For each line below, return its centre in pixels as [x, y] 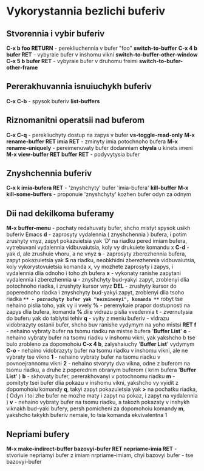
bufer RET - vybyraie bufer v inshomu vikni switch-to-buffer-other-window [102, 55]
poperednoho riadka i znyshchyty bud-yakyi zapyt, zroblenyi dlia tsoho [95, 293]
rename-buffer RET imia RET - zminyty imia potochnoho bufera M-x [92, 141]
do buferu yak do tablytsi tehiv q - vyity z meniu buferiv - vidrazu [88, 318]
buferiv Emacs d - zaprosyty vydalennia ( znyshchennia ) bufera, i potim [97, 234]
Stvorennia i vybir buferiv [56, 34]
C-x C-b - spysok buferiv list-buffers [53, 101]
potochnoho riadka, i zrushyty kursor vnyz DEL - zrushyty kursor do [92, 286]
